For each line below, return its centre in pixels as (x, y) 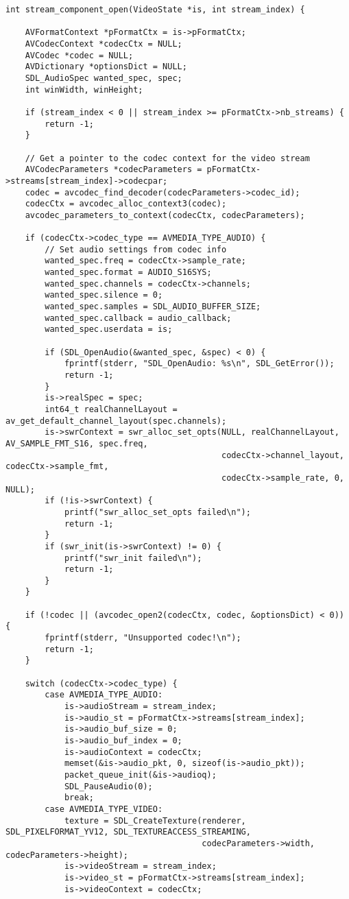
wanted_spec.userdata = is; (109, 329)
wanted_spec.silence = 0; (104, 295)
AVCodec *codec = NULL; (79, 55)
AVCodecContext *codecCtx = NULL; (104, 44)
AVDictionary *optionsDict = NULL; (106, 67)
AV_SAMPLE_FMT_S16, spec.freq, (77, 443)
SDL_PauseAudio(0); (108, 786)
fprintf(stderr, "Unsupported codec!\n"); (143, 638)
